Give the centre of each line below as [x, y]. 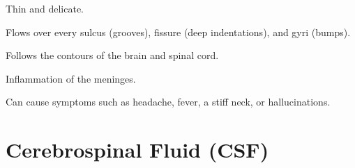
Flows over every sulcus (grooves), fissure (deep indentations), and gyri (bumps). [178, 32]
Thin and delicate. [45, 8]
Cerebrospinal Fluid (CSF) [137, 150]
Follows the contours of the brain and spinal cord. [112, 55]
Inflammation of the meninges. [71, 78]
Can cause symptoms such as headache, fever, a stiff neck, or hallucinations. [168, 102]
